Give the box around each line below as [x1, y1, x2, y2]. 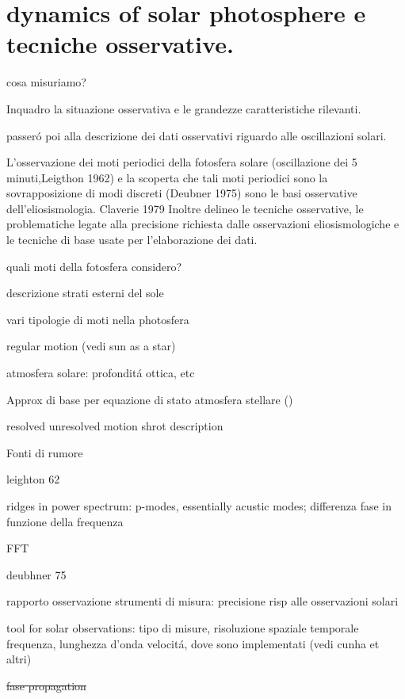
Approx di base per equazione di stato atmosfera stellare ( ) [6, 391, 293, 407]
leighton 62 [6, 471, 60, 487]
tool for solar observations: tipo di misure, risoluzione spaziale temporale [6, 619, 359, 636]
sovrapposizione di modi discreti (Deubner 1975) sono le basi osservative [6, 185, 357, 201]
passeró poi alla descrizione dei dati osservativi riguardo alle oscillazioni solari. [6, 127, 387, 143]
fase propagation [6, 677, 86, 693]
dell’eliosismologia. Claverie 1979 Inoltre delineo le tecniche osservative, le [6, 200, 364, 216]
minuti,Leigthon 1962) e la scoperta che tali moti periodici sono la [6, 169, 328, 185]
